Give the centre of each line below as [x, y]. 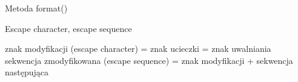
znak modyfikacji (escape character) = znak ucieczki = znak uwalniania [138, 49]
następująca [27, 72]
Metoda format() [36, 8]
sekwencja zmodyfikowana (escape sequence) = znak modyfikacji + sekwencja [149, 60]
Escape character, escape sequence [68, 28]
